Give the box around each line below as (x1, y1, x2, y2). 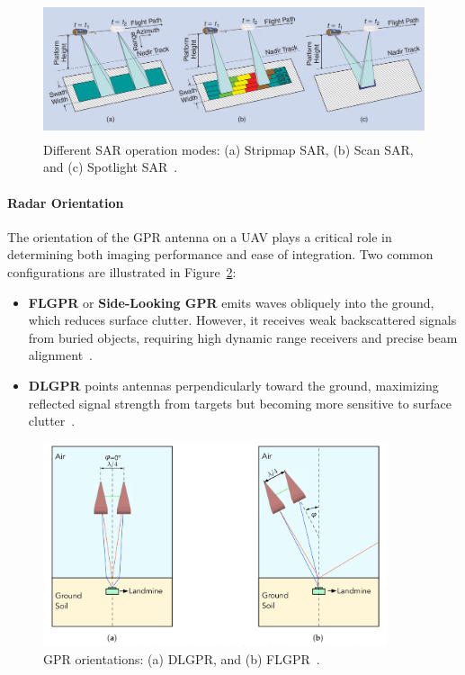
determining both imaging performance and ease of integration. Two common (7, 245, 434, 264)
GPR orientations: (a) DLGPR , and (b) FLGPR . (43, 650, 320, 669)
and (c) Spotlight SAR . (43, 157, 178, 176)
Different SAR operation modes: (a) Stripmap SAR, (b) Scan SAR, (43, 139, 414, 158)
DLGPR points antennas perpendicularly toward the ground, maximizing (28, 375, 439, 394)
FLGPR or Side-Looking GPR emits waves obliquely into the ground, (28, 292, 434, 311)
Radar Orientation (7, 193, 124, 211)
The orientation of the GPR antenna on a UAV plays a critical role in (7, 227, 392, 246)
